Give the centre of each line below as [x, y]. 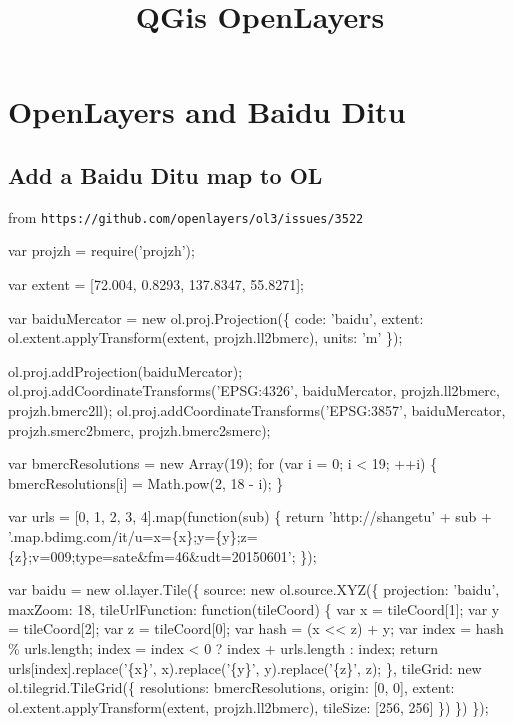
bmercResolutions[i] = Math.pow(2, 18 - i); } [146, 482]
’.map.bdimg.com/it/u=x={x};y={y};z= [133, 535]
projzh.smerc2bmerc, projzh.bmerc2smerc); [139, 429]
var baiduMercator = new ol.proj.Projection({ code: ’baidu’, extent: [216, 317]
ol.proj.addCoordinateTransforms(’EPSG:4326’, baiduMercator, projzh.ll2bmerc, [254, 390]
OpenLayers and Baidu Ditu [207, 111]
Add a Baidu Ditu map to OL [165, 174]
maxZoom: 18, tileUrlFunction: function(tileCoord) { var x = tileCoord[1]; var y [254, 608]
